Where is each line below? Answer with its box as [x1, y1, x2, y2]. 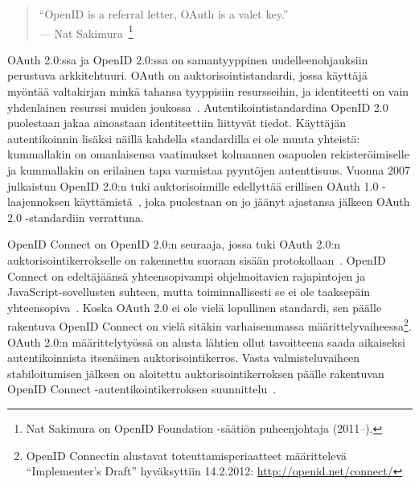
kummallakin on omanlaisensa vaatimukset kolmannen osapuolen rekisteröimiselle [7, 146, 409, 162]
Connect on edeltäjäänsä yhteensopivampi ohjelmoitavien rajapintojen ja [7, 267, 366, 284]
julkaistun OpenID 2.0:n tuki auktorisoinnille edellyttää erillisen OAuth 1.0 [7, 177, 379, 194]
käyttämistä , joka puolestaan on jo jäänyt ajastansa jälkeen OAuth [73, 193, 410, 210]
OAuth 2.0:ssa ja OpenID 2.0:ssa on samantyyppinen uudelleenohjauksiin [7, 51, 368, 68]
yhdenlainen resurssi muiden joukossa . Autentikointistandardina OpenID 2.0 [7, 98, 388, 115]
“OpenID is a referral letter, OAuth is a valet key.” [39, 6, 289, 22]
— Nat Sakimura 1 [39, 22, 134, 41]
